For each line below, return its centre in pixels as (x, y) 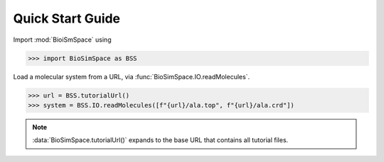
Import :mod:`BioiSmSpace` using (62, 40)
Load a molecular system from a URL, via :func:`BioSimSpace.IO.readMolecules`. (132, 76)
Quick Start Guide (67, 18)
